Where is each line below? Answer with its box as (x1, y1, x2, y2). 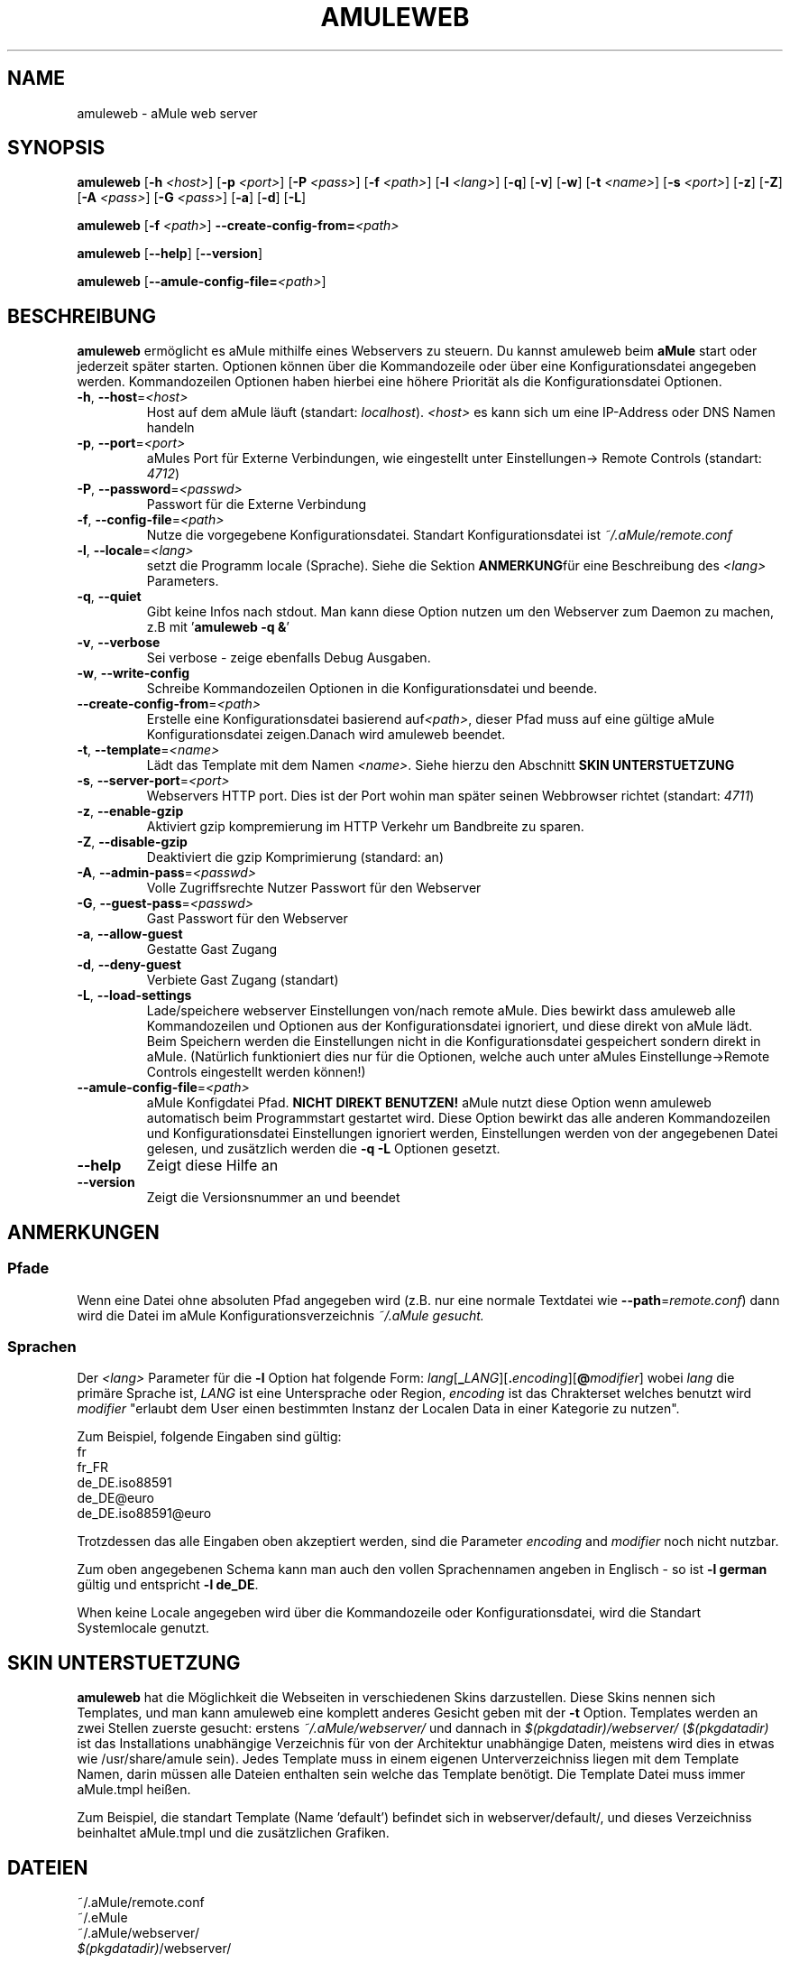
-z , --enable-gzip (77, 803, 184, 819)
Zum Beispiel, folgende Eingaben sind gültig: (77, 1429, 342, 1445)
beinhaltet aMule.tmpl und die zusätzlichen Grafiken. (77, 1825, 390, 1841)
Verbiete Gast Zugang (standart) (146, 972, 339, 988)
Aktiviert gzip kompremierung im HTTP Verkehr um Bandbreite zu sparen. (146, 819, 584, 835)
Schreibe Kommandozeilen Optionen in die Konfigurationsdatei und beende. (146, 681, 598, 697)
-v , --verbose (77, 634, 161, 651)
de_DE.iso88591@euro (77, 1505, 212, 1522)
